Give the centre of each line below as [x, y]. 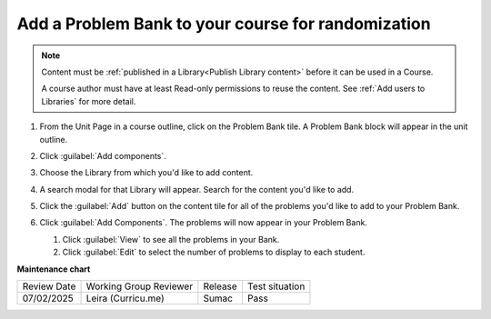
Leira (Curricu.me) [125, 298]
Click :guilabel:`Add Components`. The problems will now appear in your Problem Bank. [204, 223]
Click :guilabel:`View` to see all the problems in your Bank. [171, 239]
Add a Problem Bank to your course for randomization [224, 24]
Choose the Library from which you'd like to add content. [146, 173]
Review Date [49, 286]
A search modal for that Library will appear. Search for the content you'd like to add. [197, 189]
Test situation [276, 286]
